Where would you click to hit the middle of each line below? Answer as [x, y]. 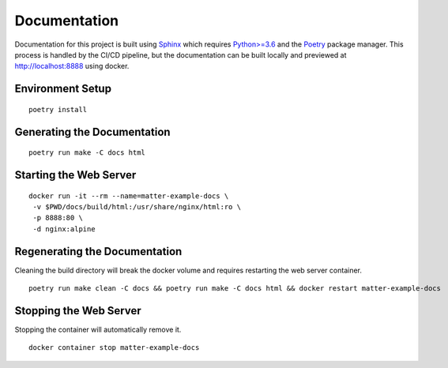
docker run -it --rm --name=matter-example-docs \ [129, 196]
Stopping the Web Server [78, 311]
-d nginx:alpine [64, 229]
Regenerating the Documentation [98, 252]
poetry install [58, 109]
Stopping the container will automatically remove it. [98, 329]
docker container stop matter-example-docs [114, 348]
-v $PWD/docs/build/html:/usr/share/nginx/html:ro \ [137, 207]
